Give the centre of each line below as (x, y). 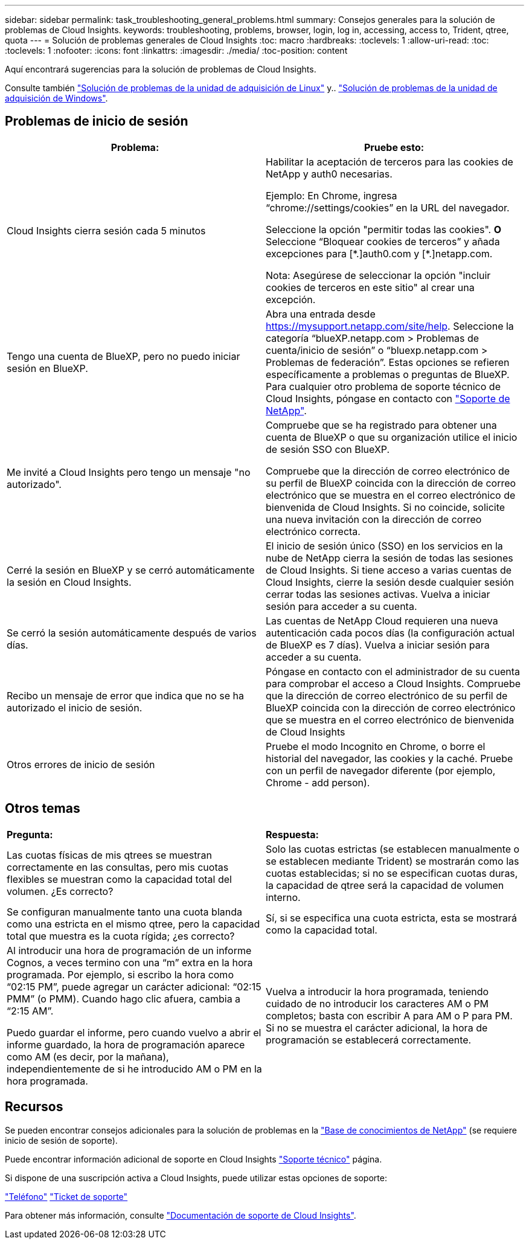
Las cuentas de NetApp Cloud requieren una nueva (382, 620)
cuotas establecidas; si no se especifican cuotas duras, (392, 873)
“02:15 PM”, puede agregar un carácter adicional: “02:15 (134, 986)
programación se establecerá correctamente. (369, 1040)
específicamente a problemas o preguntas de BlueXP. (388, 374)
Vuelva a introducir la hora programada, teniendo (377, 991)
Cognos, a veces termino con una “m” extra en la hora (130, 962)
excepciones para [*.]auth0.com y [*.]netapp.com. (379, 253)
